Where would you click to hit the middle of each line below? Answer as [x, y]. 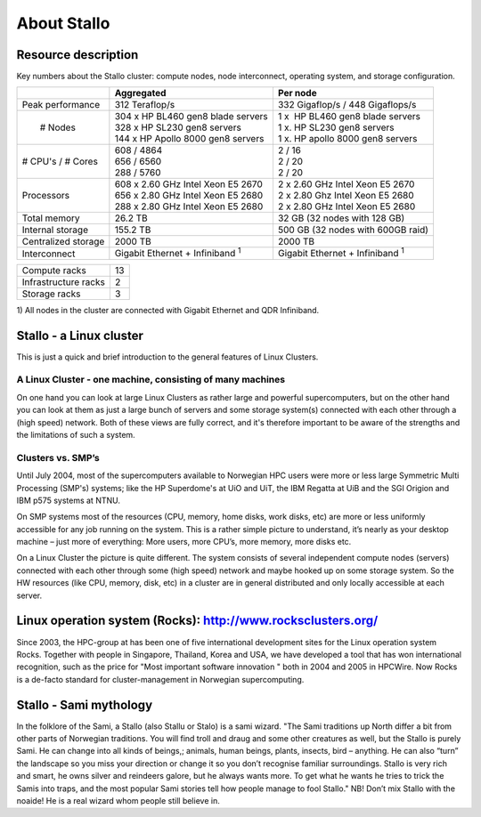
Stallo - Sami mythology [85, 704]
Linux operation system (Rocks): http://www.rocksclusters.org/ [197, 621]
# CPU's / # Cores [60, 162]
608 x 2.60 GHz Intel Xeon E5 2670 [188, 184]
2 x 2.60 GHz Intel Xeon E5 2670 [346, 184]
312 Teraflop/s [145, 105]
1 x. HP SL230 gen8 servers [336, 127]
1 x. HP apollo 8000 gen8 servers [347, 139]
